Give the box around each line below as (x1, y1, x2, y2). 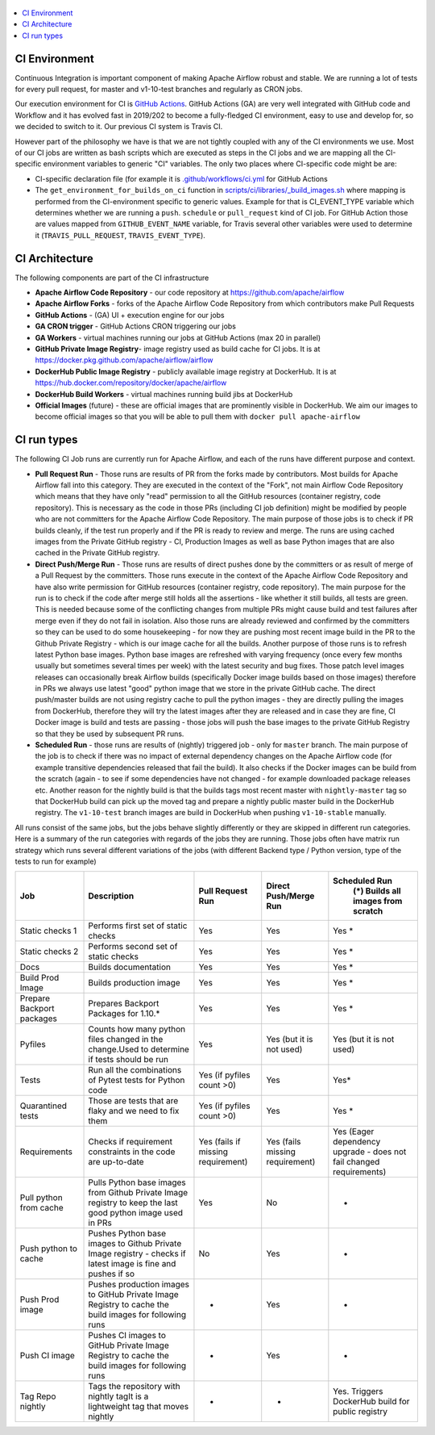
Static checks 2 (19, 946, 79, 957)
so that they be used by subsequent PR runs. (35, 729, 184, 738)
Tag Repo (19, 1391, 56, 1402)
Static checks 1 (19, 925, 77, 936)
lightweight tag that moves (88, 1401, 189, 1412)
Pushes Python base (88, 1228, 167, 1239)
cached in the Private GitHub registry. (35, 548, 160, 558)
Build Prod (19, 973, 60, 984)
